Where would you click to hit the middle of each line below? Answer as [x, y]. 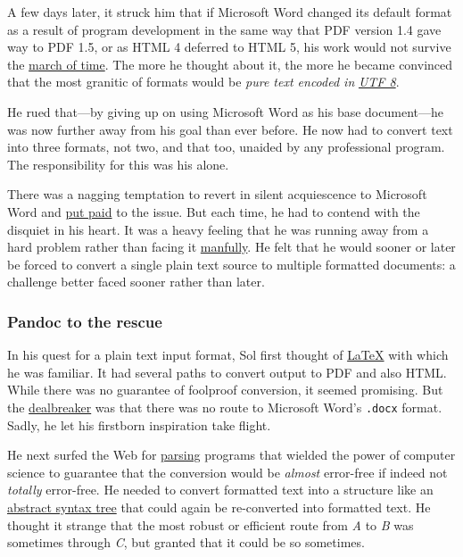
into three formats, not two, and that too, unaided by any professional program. [226, 147]
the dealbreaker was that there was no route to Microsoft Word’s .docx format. [225, 407]
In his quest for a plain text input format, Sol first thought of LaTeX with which [228, 355]
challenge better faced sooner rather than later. [136, 282]
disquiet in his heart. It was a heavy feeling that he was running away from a [218, 229]
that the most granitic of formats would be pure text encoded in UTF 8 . [203, 82]
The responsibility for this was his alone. [118, 164]
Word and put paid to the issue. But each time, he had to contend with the [214, 211]
